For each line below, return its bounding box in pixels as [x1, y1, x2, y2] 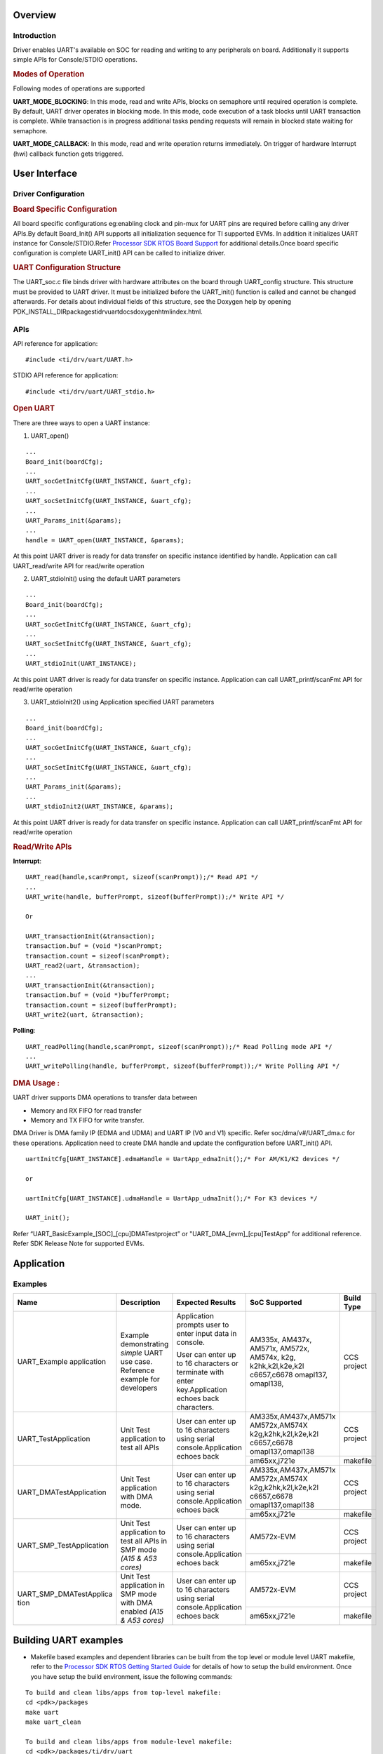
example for [120, 1374, 161, 1384]
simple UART [120, 1348, 164, 1358]
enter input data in [176, 1329, 237, 1339]
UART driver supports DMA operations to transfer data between [13, 1093, 198, 1102]
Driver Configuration [13, 189, 86, 199]
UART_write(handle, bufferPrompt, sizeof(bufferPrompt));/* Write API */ [25, 893, 285, 901]
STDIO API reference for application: [13, 371, 119, 380]
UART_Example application [17, 1357, 107, 1367]
